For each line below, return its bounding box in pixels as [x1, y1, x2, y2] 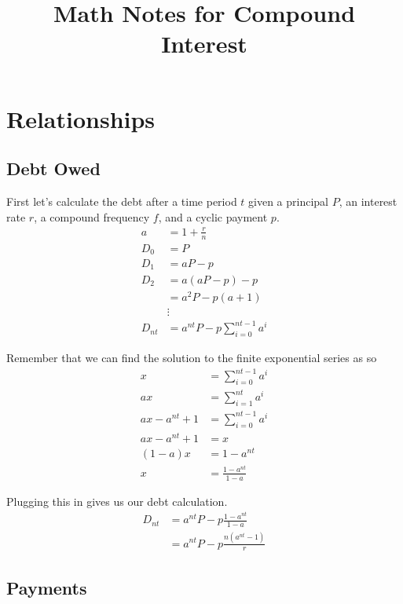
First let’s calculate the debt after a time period [6, 192, 237, 209]
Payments [6, 575, 87, 599]
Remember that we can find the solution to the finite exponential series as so [6, 349, 377, 365]
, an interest [339, 192, 398, 209]
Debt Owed [6, 156, 101, 181]
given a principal [248, 192, 329, 209]
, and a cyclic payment [158, 208, 268, 225]
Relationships [6, 102, 156, 134]
